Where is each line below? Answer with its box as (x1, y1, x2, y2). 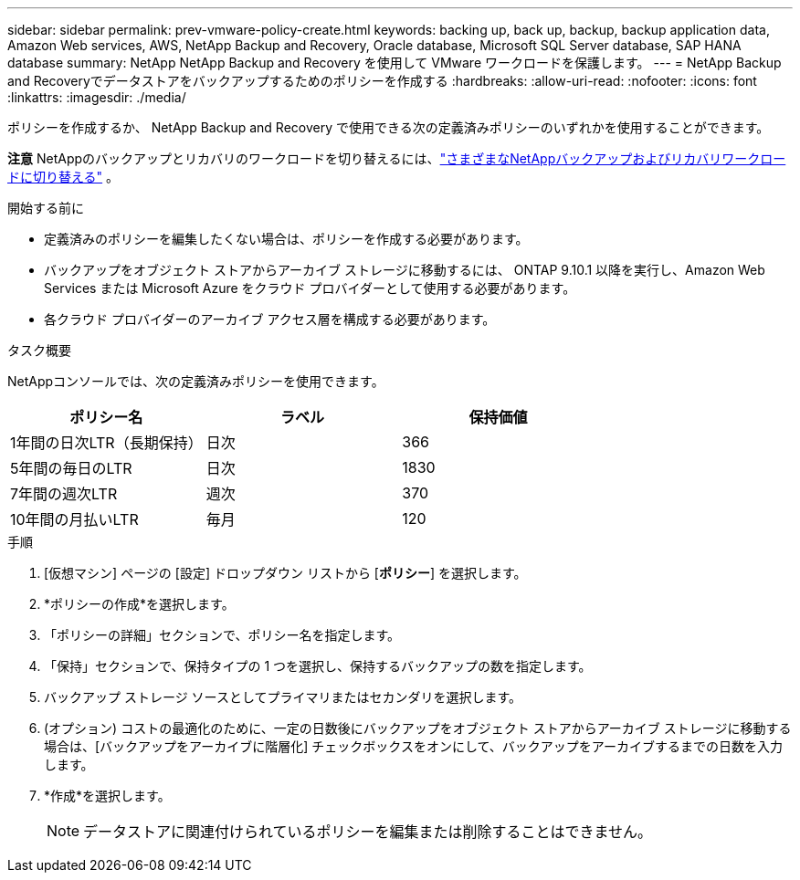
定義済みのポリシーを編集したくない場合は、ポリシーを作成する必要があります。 (44, 231, 529, 246)
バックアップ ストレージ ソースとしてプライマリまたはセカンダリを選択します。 (44, 689, 522, 705)
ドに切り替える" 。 (7, 169, 120, 184)
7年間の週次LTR (10, 485, 118, 503)
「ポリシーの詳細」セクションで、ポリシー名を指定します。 (44, 627, 401, 643)
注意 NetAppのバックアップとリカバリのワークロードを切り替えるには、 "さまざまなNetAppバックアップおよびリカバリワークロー (7, 151, 786, 166)
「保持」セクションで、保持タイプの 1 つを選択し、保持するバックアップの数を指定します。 (44, 658, 592, 674)
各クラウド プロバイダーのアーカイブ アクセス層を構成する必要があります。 (44, 311, 496, 327)
